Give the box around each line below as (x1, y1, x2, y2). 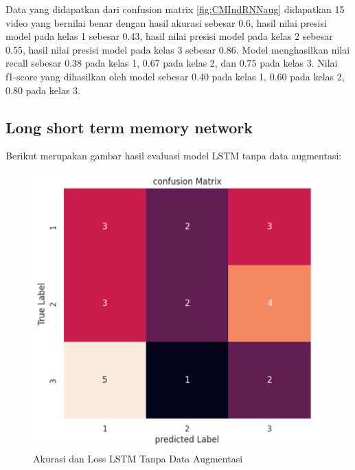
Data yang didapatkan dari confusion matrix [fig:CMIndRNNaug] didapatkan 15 (5, 2, 345, 16)
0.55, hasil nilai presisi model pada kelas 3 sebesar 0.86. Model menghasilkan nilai (5, 42, 350, 56)
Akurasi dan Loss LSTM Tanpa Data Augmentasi (33, 451, 243, 466)
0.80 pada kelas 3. (5, 82, 80, 97)
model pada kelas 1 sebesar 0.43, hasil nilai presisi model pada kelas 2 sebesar (5, 29, 333, 43)
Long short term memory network (5, 116, 253, 137)
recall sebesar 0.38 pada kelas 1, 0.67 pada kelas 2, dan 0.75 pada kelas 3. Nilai (5, 56, 338, 70)
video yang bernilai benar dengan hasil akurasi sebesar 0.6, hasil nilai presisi (5, 15, 327, 30)
